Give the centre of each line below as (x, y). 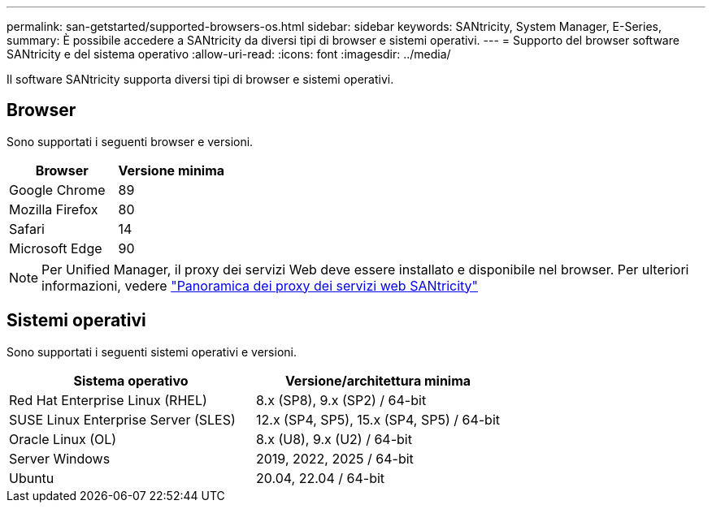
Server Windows (60, 458)
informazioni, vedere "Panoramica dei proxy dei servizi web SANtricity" (260, 285)
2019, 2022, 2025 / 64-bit (335, 458)
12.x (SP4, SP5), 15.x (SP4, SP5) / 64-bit (378, 419)
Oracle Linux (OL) (63, 439)
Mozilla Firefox (54, 209)
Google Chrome (57, 190)
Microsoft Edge (56, 248)
